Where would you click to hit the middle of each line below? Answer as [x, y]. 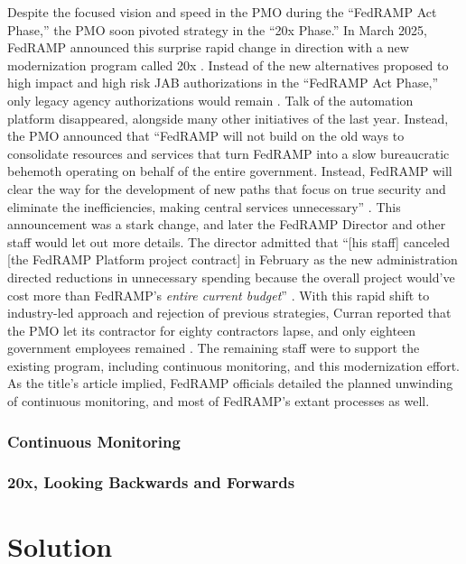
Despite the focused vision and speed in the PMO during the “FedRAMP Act [222, 12]
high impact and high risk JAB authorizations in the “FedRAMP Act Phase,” [223, 83]
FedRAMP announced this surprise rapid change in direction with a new [208, 47]
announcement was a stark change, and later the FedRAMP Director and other [227, 224]
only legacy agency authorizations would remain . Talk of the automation [210, 100]
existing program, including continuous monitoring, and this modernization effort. [234, 365]
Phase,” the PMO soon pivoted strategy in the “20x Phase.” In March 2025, [217, 29]
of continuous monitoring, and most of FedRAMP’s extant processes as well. [219, 401]
